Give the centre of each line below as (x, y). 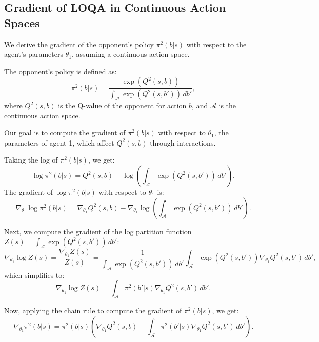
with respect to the (216, 44)
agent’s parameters (34, 54)
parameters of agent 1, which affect (59, 142)
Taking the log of (31, 160)
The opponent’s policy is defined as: (61, 71)
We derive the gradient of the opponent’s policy (79, 44)
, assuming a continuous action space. (131, 54)
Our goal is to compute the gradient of (65, 133)
